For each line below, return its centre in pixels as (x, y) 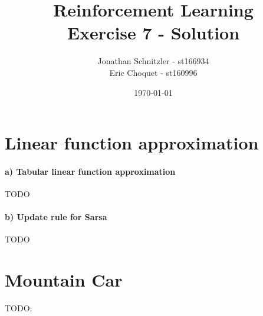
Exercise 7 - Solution (153, 33)
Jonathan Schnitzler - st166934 (153, 61)
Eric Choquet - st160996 (153, 72)
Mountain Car (64, 280)
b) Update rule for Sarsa (56, 217)
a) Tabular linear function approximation (90, 171)
